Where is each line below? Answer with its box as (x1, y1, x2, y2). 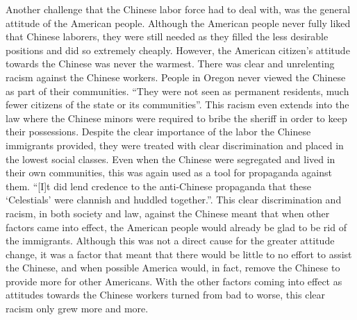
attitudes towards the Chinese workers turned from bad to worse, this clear (6, 287, 325, 302)
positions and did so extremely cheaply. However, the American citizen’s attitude (6, 42, 350, 57)
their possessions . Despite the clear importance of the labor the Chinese (6, 124, 311, 139)
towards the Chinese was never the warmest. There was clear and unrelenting (6, 56, 335, 71)
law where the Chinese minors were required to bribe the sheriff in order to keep (6, 110, 347, 125)
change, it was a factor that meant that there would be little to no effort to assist (6, 246, 352, 261)
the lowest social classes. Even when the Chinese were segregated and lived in (6, 151, 335, 166)
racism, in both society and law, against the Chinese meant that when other (6, 205, 330, 220)
